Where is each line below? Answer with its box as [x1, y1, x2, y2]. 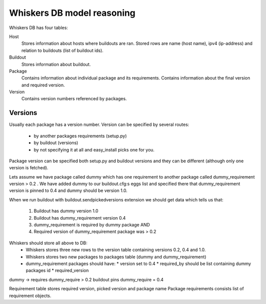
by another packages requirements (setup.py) [33, 133, 127, 139]
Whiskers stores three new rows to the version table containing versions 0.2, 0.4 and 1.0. [26, 247, 206, 253]
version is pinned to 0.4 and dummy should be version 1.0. [9, 188, 128, 193]
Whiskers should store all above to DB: [9, 240, 88, 246]
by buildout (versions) [33, 140, 78, 146]
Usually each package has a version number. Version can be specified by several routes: [9, 121, 190, 128]
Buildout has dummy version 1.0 [33, 208, 99, 214]
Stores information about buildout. [21, 61, 91, 67]
